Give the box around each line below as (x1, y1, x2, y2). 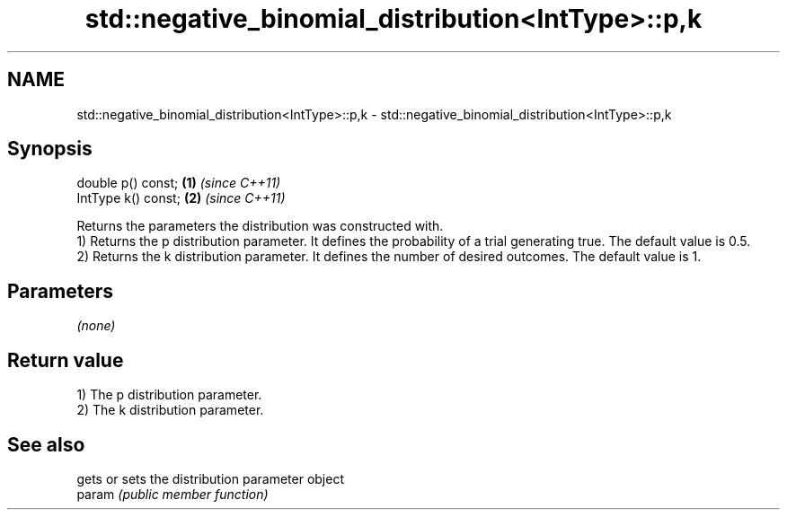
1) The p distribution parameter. (76, 387, 262, 403)
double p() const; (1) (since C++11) (76, 175, 281, 191)
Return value (7, 348, 124, 372)
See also (7, 433, 85, 456)
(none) (76, 318, 116, 334)
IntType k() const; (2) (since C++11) (76, 190, 286, 206)
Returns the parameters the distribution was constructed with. (76, 218, 444, 234)
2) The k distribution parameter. (76, 402, 264, 418)
